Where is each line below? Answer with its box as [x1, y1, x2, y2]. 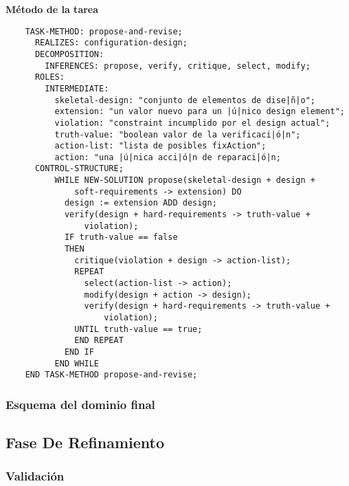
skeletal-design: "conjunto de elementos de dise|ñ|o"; [54, 95, 316, 105]
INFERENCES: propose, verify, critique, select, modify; [45, 60, 311, 71]
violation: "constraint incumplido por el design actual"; [54, 118, 330, 128]
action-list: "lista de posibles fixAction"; [54, 141, 267, 151]
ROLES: [34, 72, 65, 82]
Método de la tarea [5, 2, 99, 16]
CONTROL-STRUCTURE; [34, 164, 124, 174]
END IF [64, 346, 94, 357]
